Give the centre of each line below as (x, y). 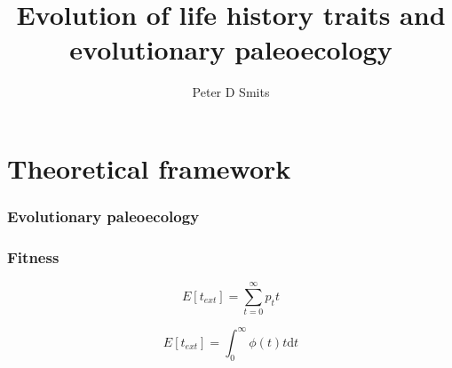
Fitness (33, 256)
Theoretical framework (149, 168)
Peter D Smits (231, 92)
